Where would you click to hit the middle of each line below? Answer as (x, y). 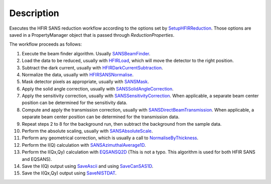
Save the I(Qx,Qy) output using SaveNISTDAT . (69, 173)
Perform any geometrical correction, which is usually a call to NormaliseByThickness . (110, 138)
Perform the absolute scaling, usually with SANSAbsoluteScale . (87, 131)
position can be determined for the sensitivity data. (75, 103)
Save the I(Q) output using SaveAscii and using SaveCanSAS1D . (88, 166)
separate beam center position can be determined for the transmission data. (101, 117)
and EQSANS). (37, 159)
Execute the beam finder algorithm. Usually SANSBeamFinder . (86, 53)
